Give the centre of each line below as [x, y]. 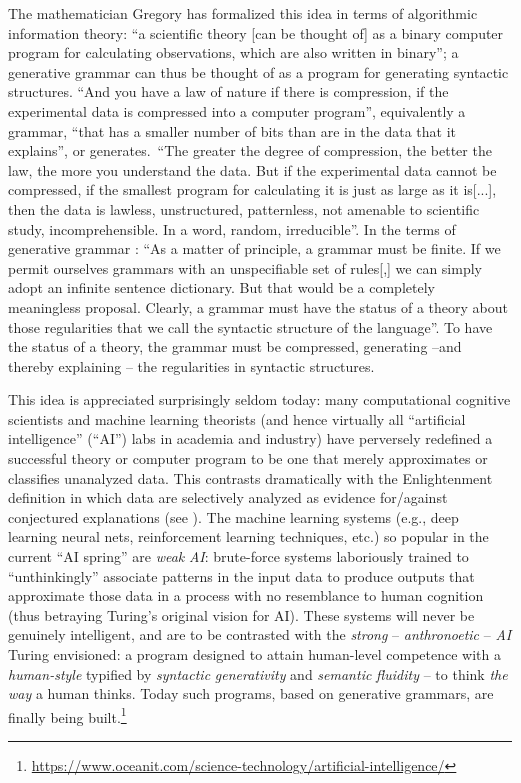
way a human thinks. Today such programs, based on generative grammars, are [251, 693]
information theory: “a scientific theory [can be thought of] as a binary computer [256, 32]
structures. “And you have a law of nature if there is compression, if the [228, 91]
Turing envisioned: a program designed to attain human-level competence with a [254, 654]
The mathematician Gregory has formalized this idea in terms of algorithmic [243, 13]
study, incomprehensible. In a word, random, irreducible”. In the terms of [232, 228]
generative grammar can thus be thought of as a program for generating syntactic [258, 71]
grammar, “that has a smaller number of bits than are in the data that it [232, 130]
